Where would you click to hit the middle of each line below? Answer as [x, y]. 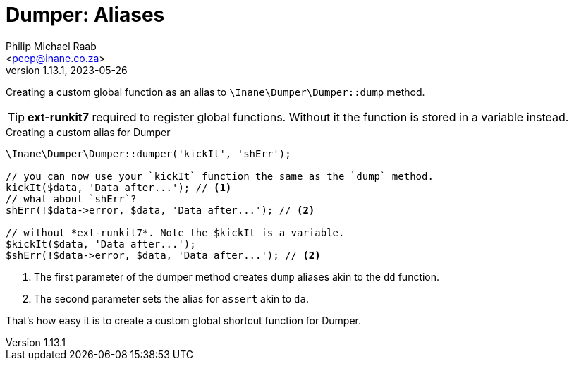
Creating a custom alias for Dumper [88, 132]
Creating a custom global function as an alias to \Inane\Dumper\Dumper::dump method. [215, 92]
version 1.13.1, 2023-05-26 [67, 70]
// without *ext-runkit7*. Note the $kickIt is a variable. [175, 232]
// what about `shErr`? [71, 199]
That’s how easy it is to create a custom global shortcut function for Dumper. [184, 320]
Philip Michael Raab [51, 46]
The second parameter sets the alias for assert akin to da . [171, 298]
